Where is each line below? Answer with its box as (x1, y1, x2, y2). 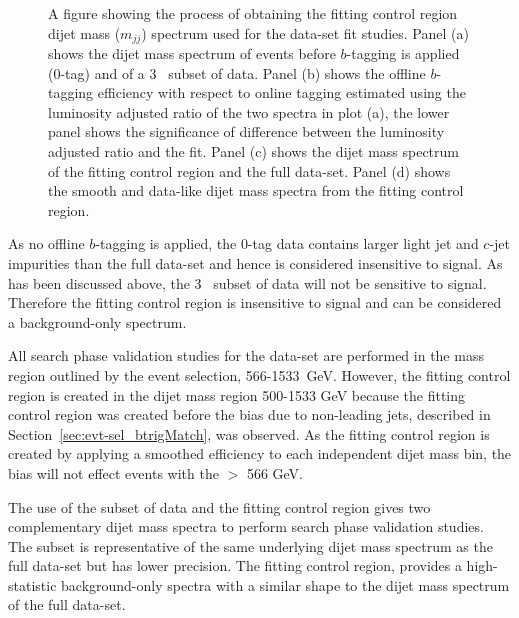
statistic (8, 574, 57, 595)
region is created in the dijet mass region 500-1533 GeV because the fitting (8, 384, 466, 405)
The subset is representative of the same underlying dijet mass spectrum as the (8, 535, 493, 556)
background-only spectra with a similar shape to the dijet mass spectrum (61, 574, 510, 595)
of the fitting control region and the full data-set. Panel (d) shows (48, 160, 451, 181)
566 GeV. (246, 462, 303, 483)
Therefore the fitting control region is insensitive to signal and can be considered (8, 292, 502, 313)
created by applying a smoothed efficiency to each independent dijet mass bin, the (8, 443, 512, 464)
